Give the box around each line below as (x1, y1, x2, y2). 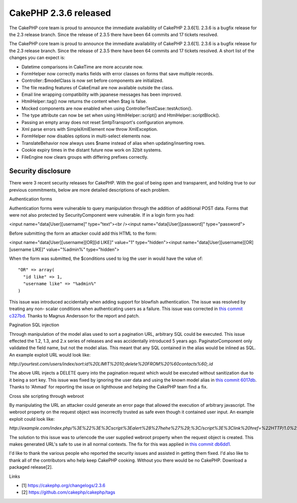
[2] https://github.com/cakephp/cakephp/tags (21, 489, 116, 496)
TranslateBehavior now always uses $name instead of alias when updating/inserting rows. (21, 140, 205, 146)
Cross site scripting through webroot (9, 393, 84, 399)
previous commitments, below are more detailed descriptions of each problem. (9, 187, 170, 193)
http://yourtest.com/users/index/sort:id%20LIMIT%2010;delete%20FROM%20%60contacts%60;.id (9, 361, 213, 367)
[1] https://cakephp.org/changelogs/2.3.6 (21, 482, 106, 488)
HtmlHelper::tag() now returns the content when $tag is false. (21, 98, 147, 104)
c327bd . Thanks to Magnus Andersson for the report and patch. (9, 313, 140, 318)
